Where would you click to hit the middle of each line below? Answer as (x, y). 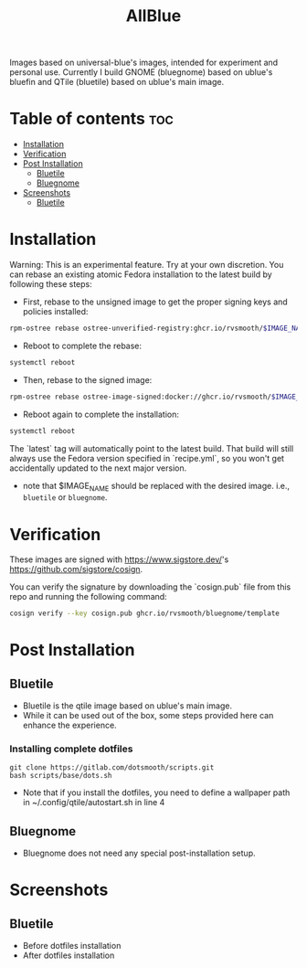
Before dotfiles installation (72, 946)
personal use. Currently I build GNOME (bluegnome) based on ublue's (141, 72)
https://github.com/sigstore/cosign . (76, 569)
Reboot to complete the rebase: (82, 346)
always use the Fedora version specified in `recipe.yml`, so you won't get (147, 458)
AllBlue (153, 16)
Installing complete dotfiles (71, 749)
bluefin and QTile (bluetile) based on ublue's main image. (117, 82)
